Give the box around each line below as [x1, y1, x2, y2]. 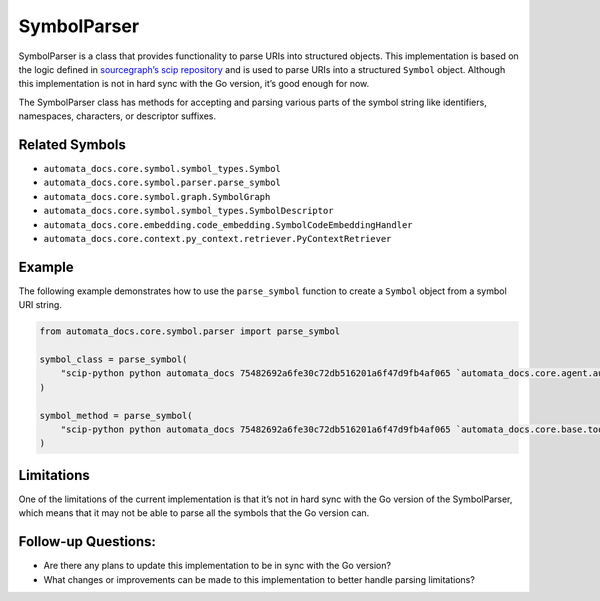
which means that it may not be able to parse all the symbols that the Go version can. [18, 507, 370, 519]
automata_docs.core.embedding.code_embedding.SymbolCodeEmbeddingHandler [43, 219, 414, 230]
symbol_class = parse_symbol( [39, 354, 188, 365]
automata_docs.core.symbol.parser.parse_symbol [43, 177, 282, 189]
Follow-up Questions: [18, 533, 157, 550]
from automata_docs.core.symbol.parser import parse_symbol [39, 326, 341, 337]
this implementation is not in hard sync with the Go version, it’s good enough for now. [18, 78, 370, 90]
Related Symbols [18, 136, 127, 153]
